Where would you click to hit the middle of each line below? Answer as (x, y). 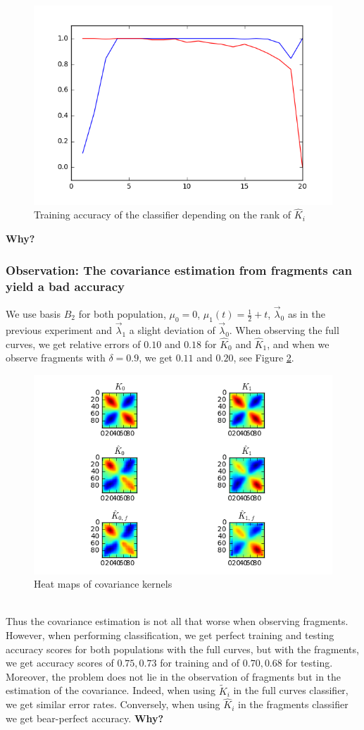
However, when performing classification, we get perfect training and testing (170, 635)
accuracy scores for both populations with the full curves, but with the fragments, (182, 649)
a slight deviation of (172, 330)
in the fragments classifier (293, 704)
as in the (306, 314)
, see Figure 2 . (264, 358)
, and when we (298, 344)
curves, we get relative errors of (73, 344)
